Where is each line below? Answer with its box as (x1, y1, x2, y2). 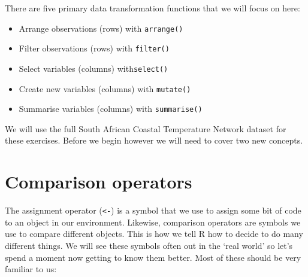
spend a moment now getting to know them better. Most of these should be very (5, 251, 301, 263)
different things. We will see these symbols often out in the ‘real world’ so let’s (5, 239, 293, 252)
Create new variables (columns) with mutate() (19, 82, 191, 95)
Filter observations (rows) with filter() (19, 42, 170, 54)
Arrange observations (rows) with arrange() (19, 22, 183, 34)
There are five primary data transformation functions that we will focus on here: (5, 2, 300, 14)
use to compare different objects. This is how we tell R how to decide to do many (5, 227, 303, 240)
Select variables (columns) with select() (19, 62, 168, 74)
